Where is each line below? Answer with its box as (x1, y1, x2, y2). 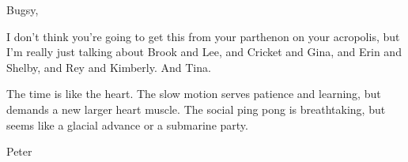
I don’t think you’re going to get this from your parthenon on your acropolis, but (6, 28, 400, 44)
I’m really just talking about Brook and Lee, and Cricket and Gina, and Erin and (6, 43, 402, 60)
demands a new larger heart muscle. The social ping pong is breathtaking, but (6, 100, 386, 117)
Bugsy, (6, 2, 39, 17)
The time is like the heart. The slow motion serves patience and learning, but (6, 85, 381, 102)
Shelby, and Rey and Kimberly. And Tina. (6, 58, 211, 75)
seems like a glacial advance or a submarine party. (6, 116, 248, 133)
